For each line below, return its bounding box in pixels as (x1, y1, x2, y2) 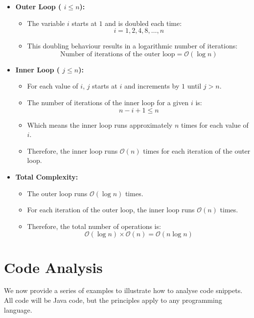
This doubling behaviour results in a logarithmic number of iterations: (27, 41, 238, 51)
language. (4, 304, 32, 315)
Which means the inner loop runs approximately (27, 119, 173, 130)
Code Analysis (4, 257, 103, 277)
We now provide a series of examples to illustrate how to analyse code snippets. (4, 285, 243, 295)
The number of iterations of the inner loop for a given (27, 97, 189, 107)
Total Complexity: (15, 171, 78, 182)
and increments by (124, 81, 180, 91)
